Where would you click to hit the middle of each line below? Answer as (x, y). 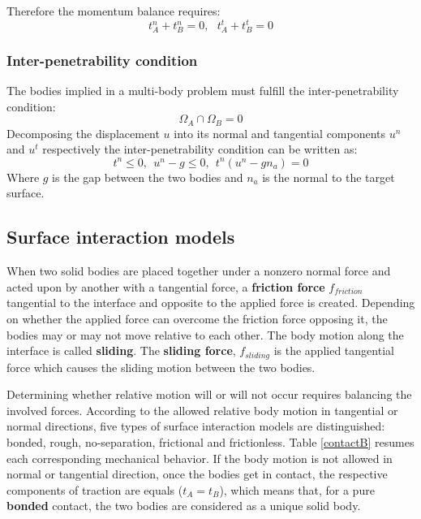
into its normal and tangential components (280, 133)
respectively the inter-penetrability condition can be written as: (200, 149)
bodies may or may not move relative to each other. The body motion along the (205, 334)
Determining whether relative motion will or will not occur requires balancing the (209, 394)
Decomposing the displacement (83, 133)
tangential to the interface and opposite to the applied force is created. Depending (211, 303)
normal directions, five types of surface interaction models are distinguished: (196, 426)
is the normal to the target (329, 177)
